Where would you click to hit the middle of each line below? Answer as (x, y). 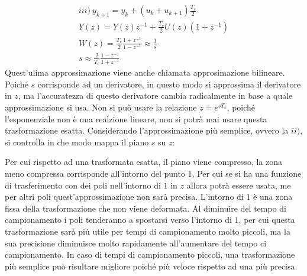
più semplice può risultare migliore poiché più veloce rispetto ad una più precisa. (151, 266)
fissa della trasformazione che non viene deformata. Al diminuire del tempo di (146, 208)
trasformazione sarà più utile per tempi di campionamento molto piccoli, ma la (148, 231)
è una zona (273, 197)
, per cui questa (267, 220)
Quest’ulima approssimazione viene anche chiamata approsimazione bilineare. (145, 72)
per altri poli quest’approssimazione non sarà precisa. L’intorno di (124, 197)
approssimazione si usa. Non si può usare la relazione (101, 107)
